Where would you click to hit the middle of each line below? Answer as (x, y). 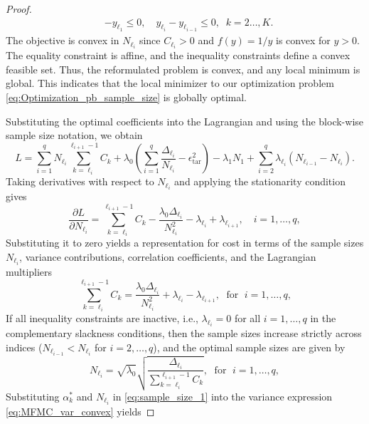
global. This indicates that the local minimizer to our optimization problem (170, 83)
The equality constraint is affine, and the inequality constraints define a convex (178, 55)
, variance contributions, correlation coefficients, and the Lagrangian (168, 256)
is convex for (303, 40)
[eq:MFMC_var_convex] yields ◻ (80, 411)
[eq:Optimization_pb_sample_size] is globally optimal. (126, 97)
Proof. (19, 9)
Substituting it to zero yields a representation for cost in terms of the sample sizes (185, 243)
